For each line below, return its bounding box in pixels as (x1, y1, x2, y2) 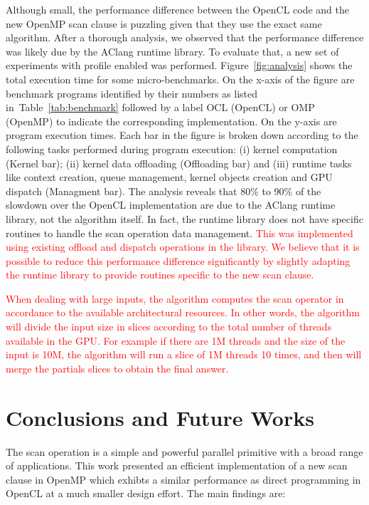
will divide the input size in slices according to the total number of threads (6, 319, 332, 334)
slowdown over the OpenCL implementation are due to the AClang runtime (6, 197, 336, 212)
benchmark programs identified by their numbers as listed (6, 85, 258, 100)
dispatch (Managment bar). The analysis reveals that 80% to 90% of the (6, 183, 321, 198)
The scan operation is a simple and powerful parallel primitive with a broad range (6, 444, 363, 459)
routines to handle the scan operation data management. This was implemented (6, 225, 353, 240)
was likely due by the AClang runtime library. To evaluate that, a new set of (6, 43, 339, 58)
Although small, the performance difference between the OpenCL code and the (6, 2, 349, 16)
